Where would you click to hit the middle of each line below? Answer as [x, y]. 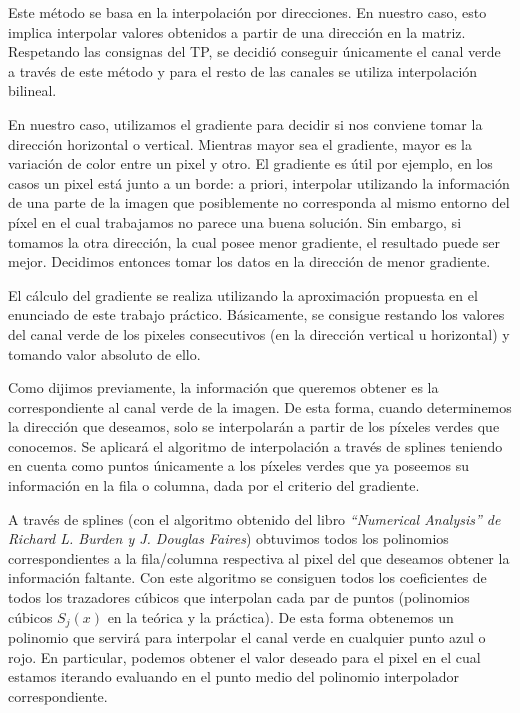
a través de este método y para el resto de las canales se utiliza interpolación [243, 70]
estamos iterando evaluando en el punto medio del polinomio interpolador [234, 676]
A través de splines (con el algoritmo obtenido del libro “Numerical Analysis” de [254, 518]
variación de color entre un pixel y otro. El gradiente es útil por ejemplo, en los [250, 163]
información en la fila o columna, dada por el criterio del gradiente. [214, 485]
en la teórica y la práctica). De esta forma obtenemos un [280, 616]
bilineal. [32, 90]
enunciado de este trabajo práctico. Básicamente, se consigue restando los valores [256, 314]
